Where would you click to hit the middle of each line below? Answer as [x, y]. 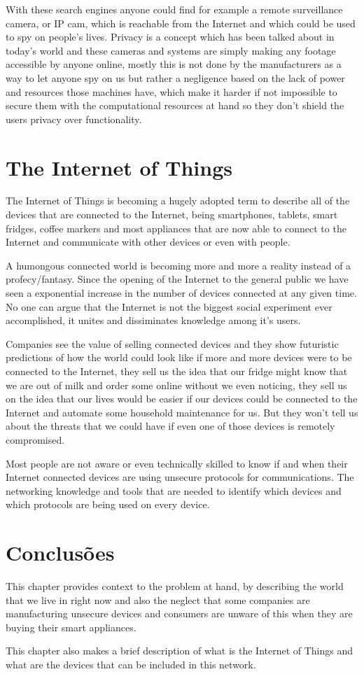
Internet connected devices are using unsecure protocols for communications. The [180, 477]
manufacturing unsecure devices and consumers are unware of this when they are [179, 613]
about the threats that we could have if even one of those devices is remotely [170, 426]
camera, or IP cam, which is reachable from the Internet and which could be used [181, 23]
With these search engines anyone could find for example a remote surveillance [174, 9]
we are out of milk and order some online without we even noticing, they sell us [176, 385]
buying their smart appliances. [71, 627]
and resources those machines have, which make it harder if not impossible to [171, 91]
